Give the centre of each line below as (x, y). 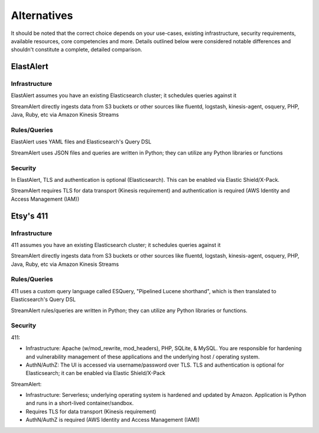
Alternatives (42, 15)
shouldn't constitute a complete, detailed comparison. (77, 50)
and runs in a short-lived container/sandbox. (80, 403)
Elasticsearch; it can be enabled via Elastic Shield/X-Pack (95, 373)
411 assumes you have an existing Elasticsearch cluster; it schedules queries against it (116, 245)
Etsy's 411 (30, 216)
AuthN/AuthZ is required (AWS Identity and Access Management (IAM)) (113, 420)
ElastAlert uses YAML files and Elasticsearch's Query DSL (81, 142)
